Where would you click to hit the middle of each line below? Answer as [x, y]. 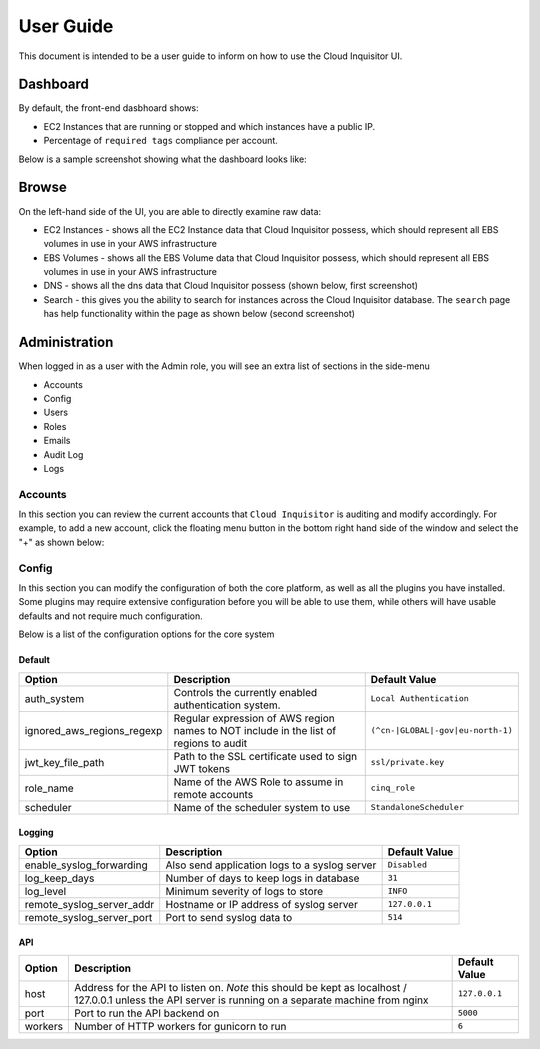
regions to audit [210, 743]
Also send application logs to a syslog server [271, 865]
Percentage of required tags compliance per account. [161, 141]
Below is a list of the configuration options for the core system [146, 634]
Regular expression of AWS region [254, 718]
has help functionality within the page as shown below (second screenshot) [199, 314]
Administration [66, 342]
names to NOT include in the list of [255, 730]
